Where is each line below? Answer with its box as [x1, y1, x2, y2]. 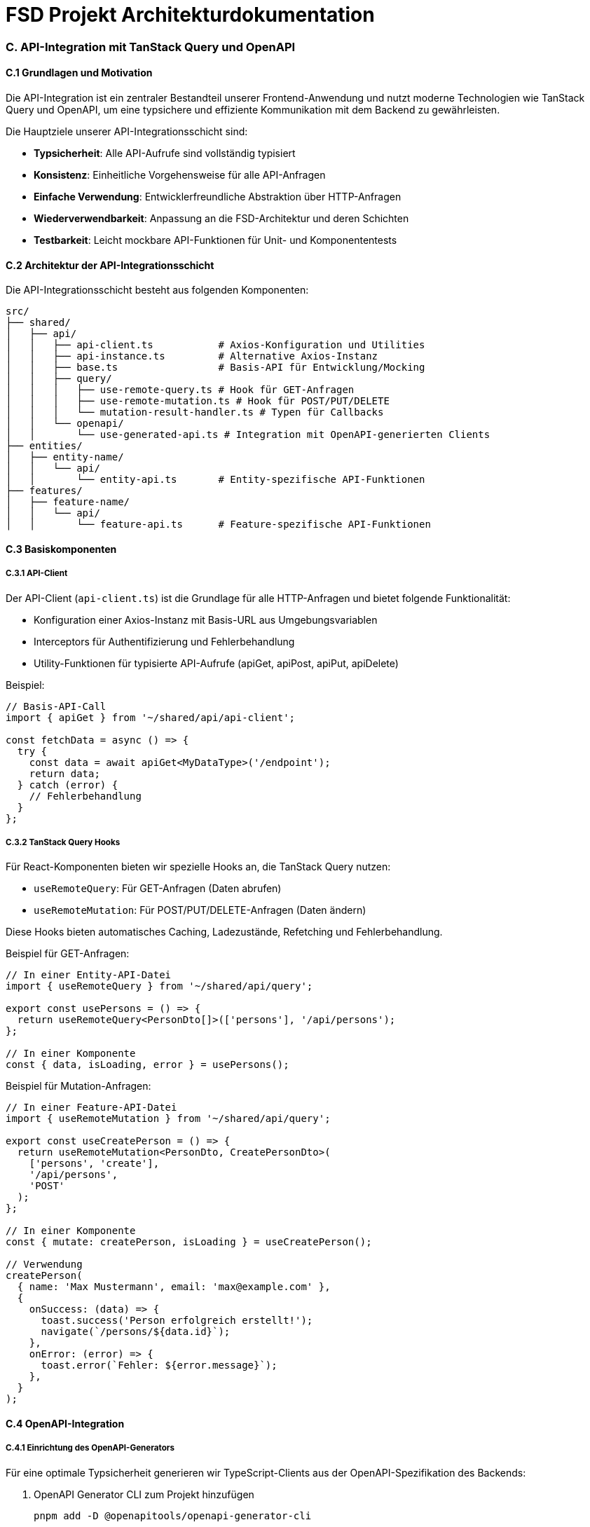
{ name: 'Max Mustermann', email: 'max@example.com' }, [17, 1281, 331, 1293]
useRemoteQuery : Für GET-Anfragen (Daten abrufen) [34, 882, 282, 895]
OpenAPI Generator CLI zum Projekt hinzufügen [34, 1488, 254, 1500]
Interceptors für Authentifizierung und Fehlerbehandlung [34, 635, 295, 648]
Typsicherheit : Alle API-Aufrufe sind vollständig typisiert [34, 146, 296, 159]
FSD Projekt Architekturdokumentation [6, 3, 375, 27]
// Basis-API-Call [6, 700, 107, 712]
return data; [29, 767, 100, 779]
